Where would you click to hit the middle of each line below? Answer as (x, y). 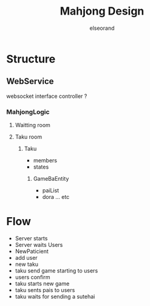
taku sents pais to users (45, 290)
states (41, 167)
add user (26, 257)
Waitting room (32, 125)
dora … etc (56, 197)
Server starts (31, 238)
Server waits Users (39, 245)
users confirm (32, 277)
